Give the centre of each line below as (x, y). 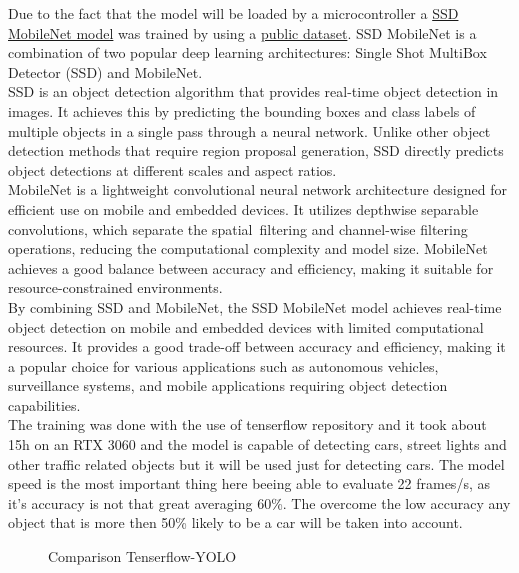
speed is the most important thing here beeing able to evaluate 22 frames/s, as (249, 483)
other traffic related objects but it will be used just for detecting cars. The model (256, 463)
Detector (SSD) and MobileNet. (105, 71)
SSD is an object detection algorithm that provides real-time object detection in (253, 91)
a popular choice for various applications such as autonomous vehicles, (223, 365)
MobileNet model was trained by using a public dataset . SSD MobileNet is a (242, 32)
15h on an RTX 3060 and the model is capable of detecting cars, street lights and (257, 444)
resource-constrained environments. (115, 287)
